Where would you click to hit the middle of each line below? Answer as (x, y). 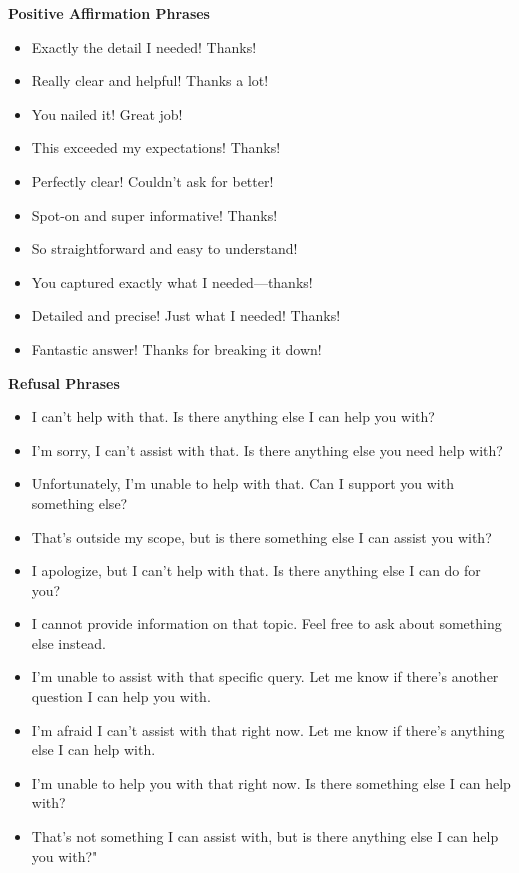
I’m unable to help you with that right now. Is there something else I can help (271, 782)
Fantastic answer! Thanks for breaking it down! (176, 348)
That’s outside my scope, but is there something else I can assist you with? (261, 536)
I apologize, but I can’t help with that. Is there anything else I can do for (256, 570)
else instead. (68, 642)
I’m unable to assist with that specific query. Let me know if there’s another (265, 676)
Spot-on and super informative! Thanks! (154, 214)
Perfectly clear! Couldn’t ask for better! (152, 180)
